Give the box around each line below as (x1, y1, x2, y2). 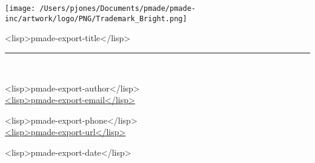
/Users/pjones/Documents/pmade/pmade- (39, 4, 196, 13)
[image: (5, 4, 36, 13)
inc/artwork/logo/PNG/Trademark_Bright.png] (5, 14, 187, 23)
